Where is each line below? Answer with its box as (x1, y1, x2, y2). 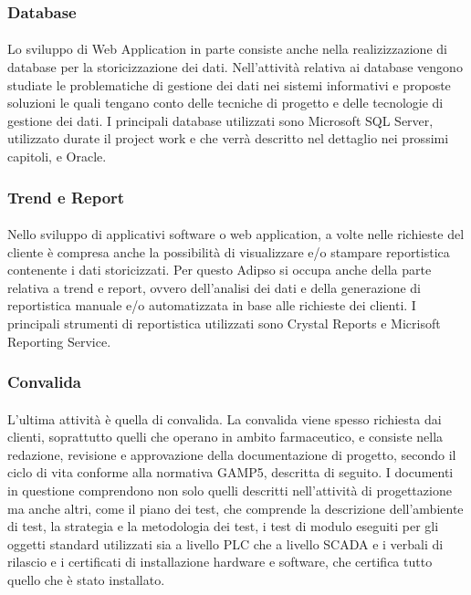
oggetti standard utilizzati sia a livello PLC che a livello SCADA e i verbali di (7, 534, 444, 553)
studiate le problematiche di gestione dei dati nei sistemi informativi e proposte (7, 75, 451, 94)
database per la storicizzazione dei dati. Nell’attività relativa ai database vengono (7, 57, 463, 77)
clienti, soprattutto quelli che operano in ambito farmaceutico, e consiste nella (7, 427, 444, 446)
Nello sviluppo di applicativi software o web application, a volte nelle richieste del (7, 224, 465, 244)
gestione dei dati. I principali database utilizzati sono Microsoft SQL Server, (7, 110, 434, 130)
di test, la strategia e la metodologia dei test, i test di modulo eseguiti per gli (7, 517, 439, 536)
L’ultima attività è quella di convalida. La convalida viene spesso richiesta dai (7, 409, 442, 428)
